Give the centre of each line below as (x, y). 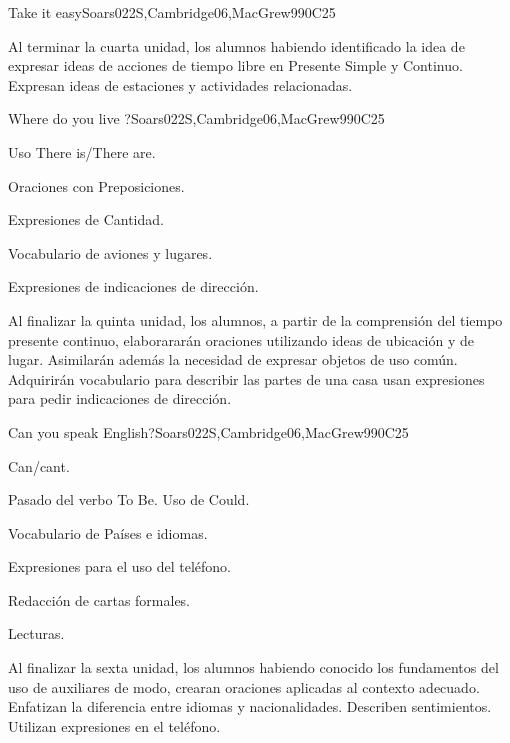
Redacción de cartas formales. (99, 599)
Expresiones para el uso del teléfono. (119, 566)
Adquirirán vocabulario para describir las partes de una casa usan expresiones (246, 378)
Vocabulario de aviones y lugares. (110, 252)
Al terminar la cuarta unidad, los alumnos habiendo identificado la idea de (236, 45)
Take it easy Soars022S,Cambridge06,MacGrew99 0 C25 (172, 12)
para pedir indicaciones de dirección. (120, 398)
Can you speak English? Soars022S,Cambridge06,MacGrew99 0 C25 (208, 431)
